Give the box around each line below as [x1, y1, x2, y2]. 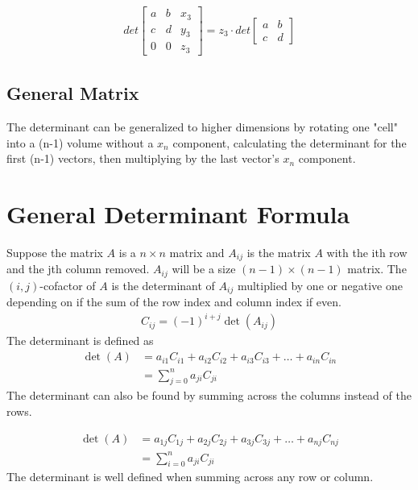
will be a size [172, 260, 236, 277]
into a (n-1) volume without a [6, 134, 154, 151]
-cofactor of [39, 276, 96, 293]
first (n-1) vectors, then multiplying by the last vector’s [6, 150, 279, 167]
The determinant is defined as [6, 332, 154, 349]
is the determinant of [111, 276, 215, 293]
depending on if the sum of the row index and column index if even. [6, 293, 341, 310]
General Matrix [6, 81, 139, 106]
